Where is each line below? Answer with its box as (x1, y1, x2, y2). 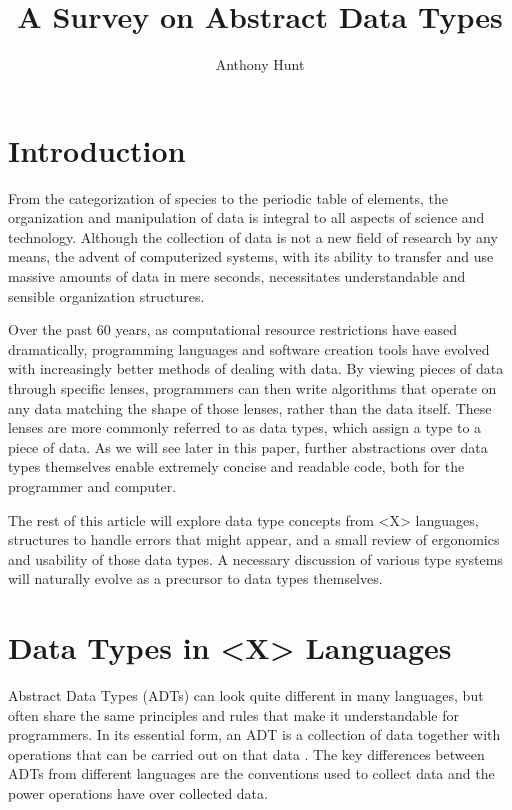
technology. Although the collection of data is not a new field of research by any (8, 226, 498, 247)
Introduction (8, 129, 186, 170)
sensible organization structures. (8, 285, 205, 306)
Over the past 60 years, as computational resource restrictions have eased (8, 319, 458, 340)
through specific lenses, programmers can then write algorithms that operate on (8, 378, 497, 398)
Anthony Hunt (215, 54, 305, 75)
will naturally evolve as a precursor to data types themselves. (8, 568, 383, 589)
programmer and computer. (8, 475, 177, 496)
